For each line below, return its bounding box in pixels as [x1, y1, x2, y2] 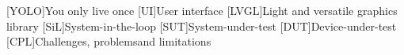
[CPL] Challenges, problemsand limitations [6, 33, 212, 49]
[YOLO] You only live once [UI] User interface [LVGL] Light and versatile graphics [6, 2, 398, 19]
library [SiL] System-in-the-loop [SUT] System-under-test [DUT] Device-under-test [6, 17, 397, 34]
